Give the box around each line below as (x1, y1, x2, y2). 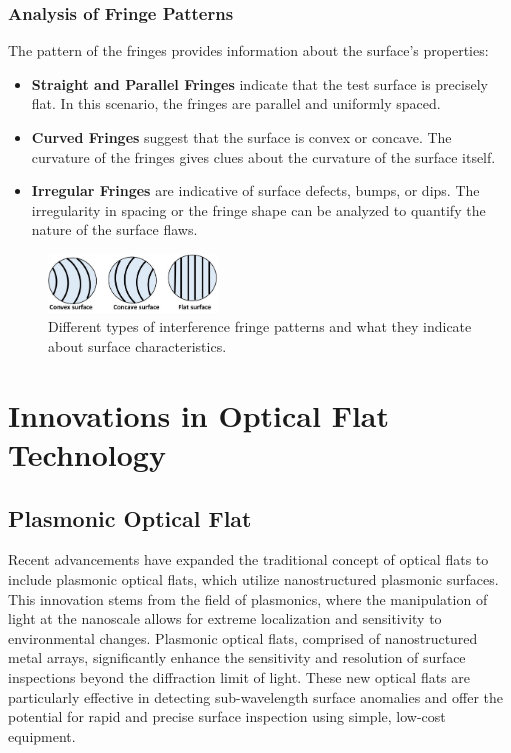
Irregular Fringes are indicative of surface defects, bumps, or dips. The (31, 180, 480, 201)
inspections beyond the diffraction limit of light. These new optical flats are (8, 666, 470, 687)
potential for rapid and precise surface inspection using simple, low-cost (8, 706, 446, 727)
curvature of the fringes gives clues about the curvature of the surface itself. (31, 146, 496, 167)
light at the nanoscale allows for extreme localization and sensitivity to (8, 608, 442, 629)
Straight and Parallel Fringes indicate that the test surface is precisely (31, 73, 488, 94)
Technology (8, 433, 166, 474)
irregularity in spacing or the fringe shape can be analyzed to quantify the (31, 199, 486, 220)
